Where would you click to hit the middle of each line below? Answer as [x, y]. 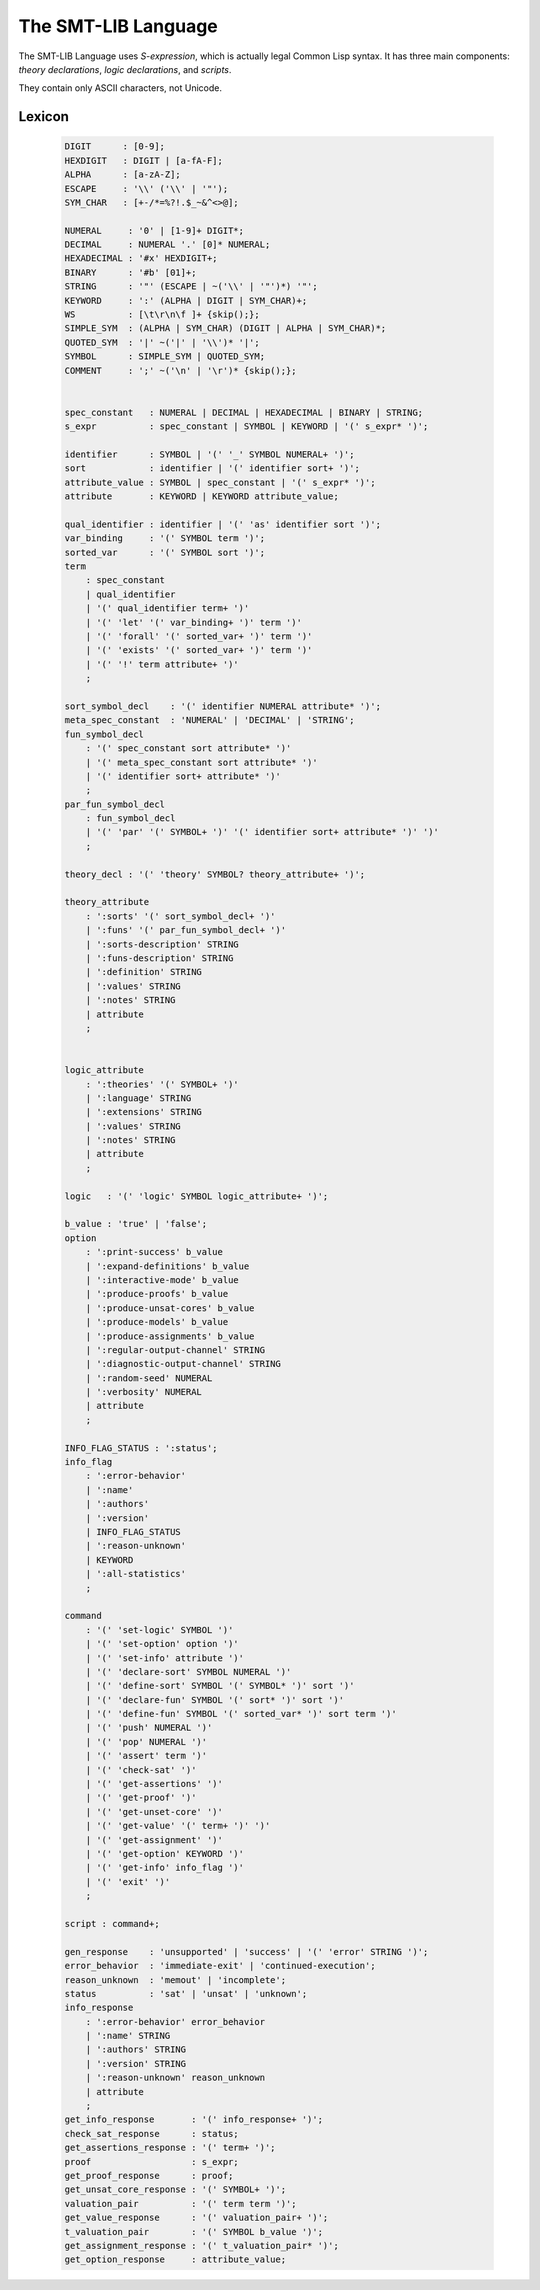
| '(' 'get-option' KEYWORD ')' [165, 1853]
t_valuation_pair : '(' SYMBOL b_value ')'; [194, 2231]
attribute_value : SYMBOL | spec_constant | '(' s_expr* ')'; [220, 482]
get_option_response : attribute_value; [175, 2259]
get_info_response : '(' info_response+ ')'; [194, 2119]
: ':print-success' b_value [154, 1252]
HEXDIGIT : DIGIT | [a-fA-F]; [144, 160]
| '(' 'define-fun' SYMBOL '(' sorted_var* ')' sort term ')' [241, 1714]
